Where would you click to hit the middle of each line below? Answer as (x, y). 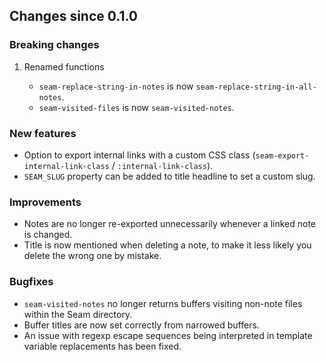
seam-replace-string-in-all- (256, 87)
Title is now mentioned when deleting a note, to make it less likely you (167, 245)
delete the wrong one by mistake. (92, 256)
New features (43, 133)
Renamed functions (64, 66)
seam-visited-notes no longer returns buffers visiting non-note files (163, 303)
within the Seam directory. (78, 314)
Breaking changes (54, 45)
